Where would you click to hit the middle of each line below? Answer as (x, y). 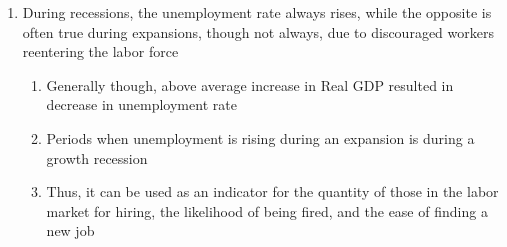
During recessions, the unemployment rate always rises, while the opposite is (257, 12)
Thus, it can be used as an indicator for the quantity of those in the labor (272, 191)
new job (70, 230)
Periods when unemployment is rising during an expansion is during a (260, 137)
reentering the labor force (100, 51)
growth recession (97, 157)
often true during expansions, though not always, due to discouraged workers (258, 31)
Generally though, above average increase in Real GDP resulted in (250, 84)
